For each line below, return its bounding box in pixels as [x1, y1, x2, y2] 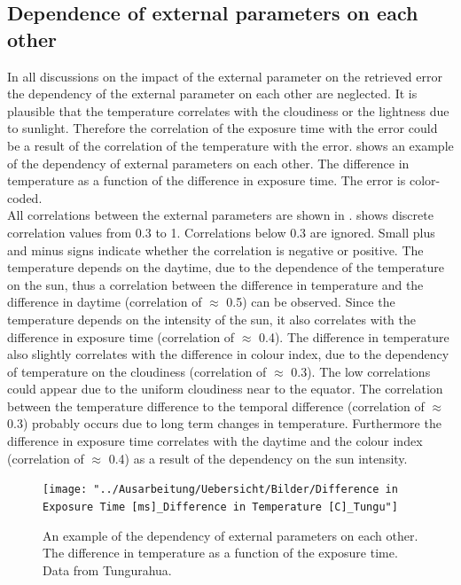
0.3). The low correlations [291, 362, 431, 380]
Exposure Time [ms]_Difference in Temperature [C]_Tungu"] [43, 500, 398, 513]
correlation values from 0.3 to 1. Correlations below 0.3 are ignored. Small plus [7, 222, 435, 241]
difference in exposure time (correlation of [7, 327, 235, 346]
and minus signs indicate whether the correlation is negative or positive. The [7, 240, 424, 259]
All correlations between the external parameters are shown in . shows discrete [7, 206, 434, 224]
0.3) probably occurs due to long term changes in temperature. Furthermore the [7, 414, 441, 433]
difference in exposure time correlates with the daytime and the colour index [7, 432, 423, 450]
